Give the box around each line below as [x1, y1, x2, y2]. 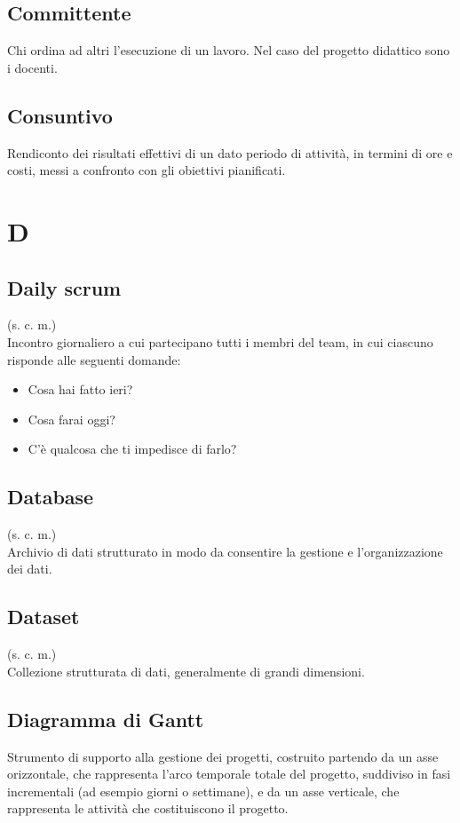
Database [7, 483, 94, 510]
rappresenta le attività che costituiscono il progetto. [7, 799, 289, 818]
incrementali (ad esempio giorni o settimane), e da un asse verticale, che [7, 781, 400, 800]
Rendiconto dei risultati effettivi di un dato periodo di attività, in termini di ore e [7, 143, 453, 162]
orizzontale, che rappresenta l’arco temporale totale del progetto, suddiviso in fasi [7, 764, 451, 783]
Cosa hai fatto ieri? [28, 380, 133, 399]
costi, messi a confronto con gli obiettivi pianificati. [7, 161, 286, 179]
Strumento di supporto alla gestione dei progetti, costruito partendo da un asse [7, 747, 439, 765]
